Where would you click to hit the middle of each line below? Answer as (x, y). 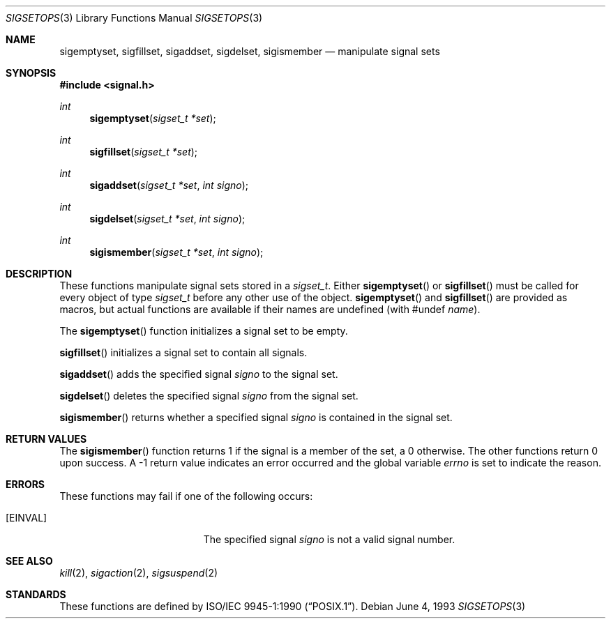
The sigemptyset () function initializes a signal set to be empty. (204, 331)
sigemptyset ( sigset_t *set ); (153, 118)
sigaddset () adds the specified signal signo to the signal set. (199, 374)
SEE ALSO (29, 561)
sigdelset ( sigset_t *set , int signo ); (167, 219)
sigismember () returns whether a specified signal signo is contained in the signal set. (256, 417)
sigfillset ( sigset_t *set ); (144, 152)
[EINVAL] (27, 518)
